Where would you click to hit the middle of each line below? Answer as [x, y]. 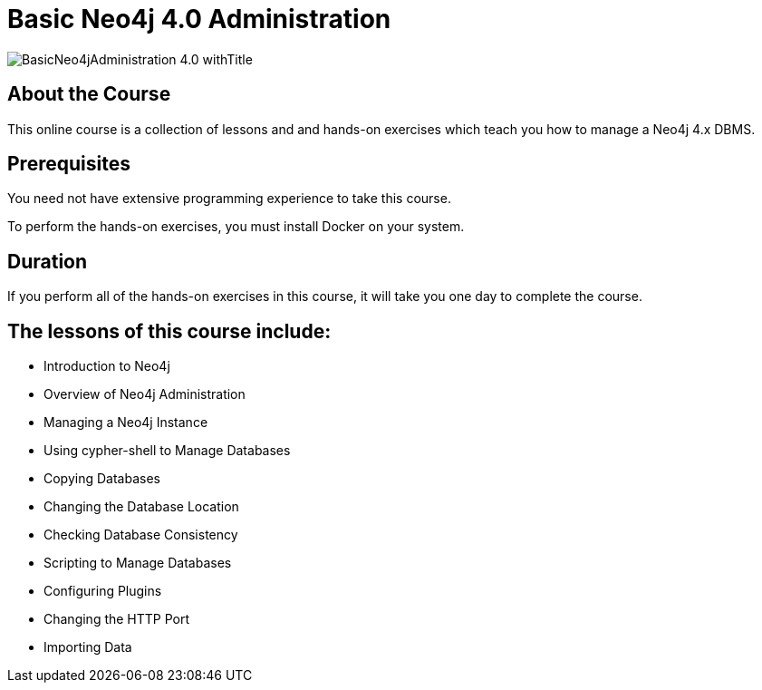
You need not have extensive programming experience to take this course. [229, 199]
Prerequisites [69, 164]
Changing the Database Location [141, 507]
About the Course [89, 94]
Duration [48, 261]
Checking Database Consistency [141, 535]
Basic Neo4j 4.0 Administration [199, 19]
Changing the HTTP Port [117, 619]
